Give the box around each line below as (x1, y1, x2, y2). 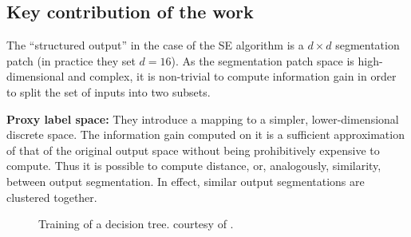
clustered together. (6, 188, 97, 205)
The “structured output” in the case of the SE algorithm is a (6, 37, 304, 53)
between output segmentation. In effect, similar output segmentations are (6, 172, 365, 189)
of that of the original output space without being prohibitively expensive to (6, 141, 380, 158)
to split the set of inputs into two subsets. (6, 83, 211, 100)
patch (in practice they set (6, 52, 136, 69)
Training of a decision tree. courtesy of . (38, 215, 234, 232)
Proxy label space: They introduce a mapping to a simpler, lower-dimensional (6, 110, 399, 127)
